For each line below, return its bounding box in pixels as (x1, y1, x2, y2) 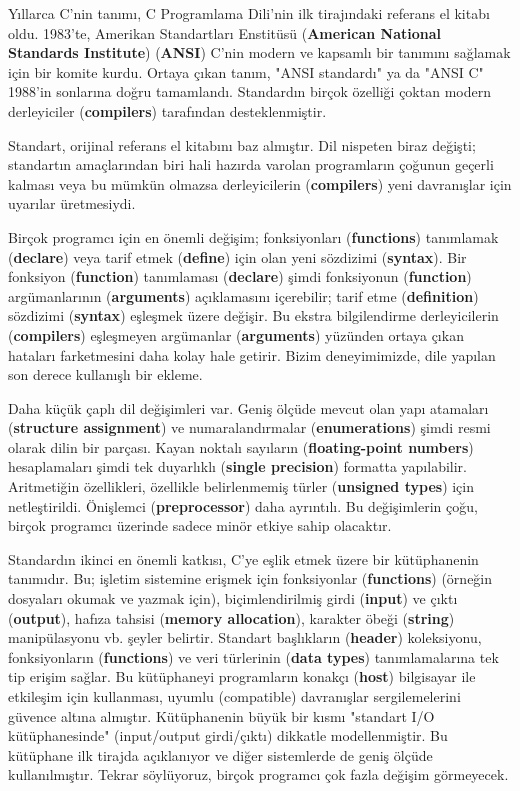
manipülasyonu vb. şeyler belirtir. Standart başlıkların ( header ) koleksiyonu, (8, 627, 482, 648)
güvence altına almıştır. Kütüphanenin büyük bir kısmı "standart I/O (8, 705, 435, 726)
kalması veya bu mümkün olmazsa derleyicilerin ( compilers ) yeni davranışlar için (8, 173, 512, 194)
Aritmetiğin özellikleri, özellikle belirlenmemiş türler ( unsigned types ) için (8, 476, 475, 497)
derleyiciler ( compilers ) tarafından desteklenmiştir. (8, 100, 327, 121)
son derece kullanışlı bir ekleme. (8, 364, 203, 385)
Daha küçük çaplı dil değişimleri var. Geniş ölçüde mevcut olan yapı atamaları (8, 397, 489, 418)
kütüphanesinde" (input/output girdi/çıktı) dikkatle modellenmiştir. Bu (8, 725, 448, 746)
